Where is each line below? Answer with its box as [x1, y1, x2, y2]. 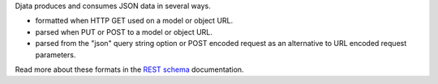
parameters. [35, 49, 76, 60]
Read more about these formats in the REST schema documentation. [15, 65, 244, 74]
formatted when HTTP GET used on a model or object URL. [35, 16, 234, 26]
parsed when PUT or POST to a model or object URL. [35, 27, 213, 36]
